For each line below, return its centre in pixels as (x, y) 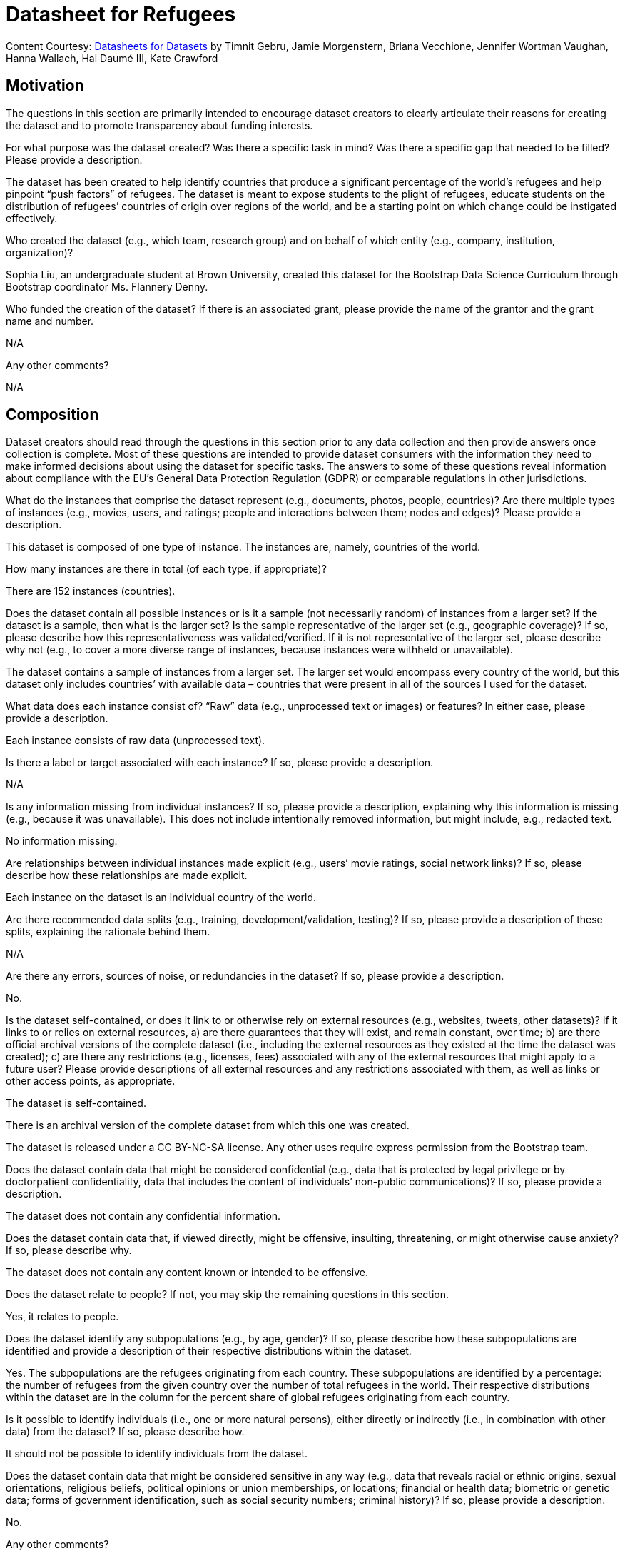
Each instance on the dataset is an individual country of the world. (161, 898)
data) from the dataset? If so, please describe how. (125, 1432)
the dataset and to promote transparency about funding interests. (159, 125)
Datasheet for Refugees (121, 14)
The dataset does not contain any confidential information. (143, 1216)
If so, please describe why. (69, 1250)
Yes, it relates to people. (62, 1317)
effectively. (32, 218)
